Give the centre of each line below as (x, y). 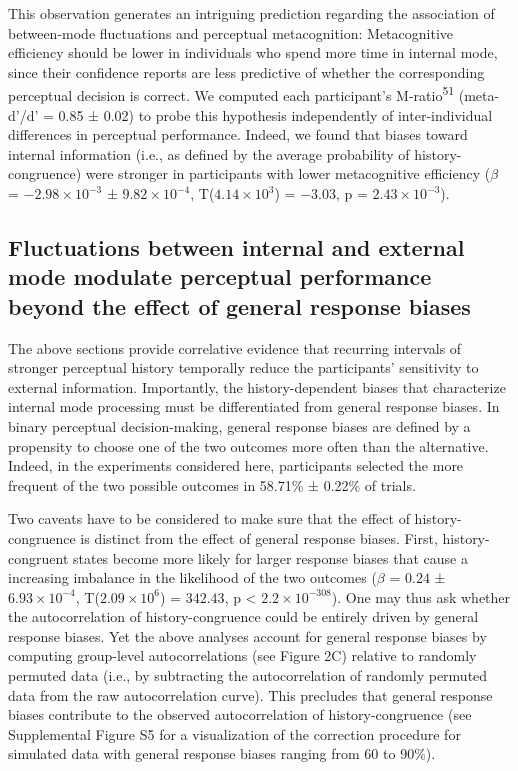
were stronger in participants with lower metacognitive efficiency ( (288, 173)
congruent (38, 557)
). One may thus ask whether (421, 596)
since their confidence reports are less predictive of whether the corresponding (246, 71)
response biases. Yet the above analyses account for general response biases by (247, 635)
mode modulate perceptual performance (220, 276)
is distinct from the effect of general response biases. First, (259, 537)
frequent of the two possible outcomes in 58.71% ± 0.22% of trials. (212, 484)
